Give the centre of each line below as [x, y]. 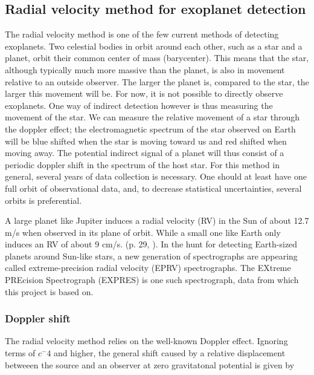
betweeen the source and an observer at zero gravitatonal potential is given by [150, 364]
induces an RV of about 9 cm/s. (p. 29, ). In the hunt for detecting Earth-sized [151, 244]
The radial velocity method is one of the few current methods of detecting [142, 34]
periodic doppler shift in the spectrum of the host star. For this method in [143, 164]
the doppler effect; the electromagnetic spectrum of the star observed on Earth [150, 129]
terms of [20, 353]
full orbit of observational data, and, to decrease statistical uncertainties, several [153, 188]
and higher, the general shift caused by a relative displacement [170, 353]
